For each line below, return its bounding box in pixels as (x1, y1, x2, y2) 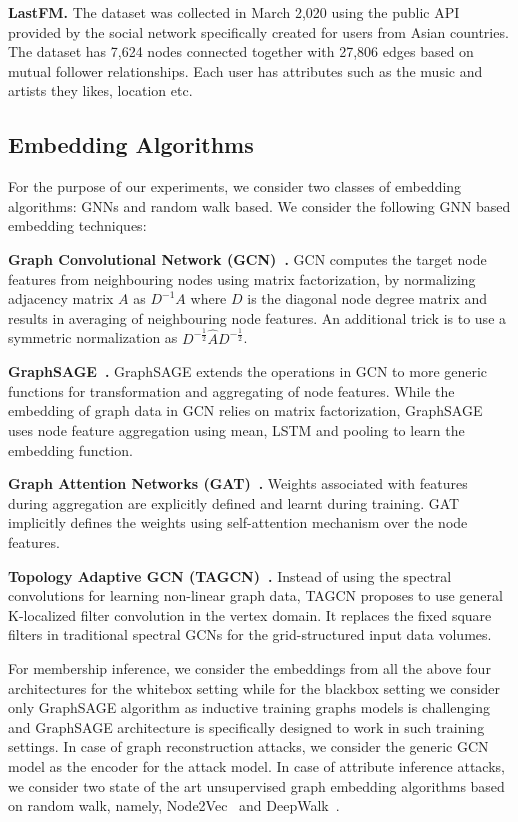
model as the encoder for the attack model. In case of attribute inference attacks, (8, 755, 505, 776)
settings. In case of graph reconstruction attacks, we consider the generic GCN (8, 736, 489, 757)
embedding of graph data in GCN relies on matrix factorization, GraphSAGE (8, 400, 483, 421)
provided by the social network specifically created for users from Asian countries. (8, 21, 509, 42)
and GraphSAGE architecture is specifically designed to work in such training (8, 716, 485, 737)
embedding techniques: (8, 215, 147, 236)
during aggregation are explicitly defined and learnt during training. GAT (8, 492, 460, 513)
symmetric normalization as (8, 327, 178, 348)
